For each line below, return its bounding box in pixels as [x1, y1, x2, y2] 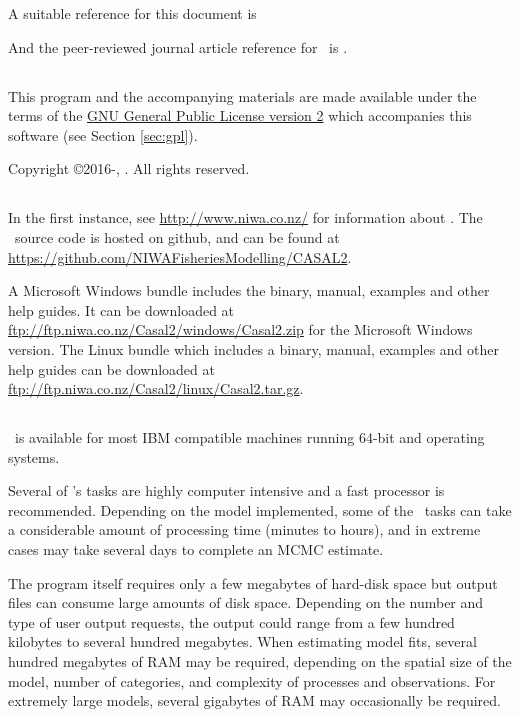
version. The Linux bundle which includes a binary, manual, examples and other [8, 338, 499, 359]
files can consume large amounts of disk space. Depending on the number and [8, 592, 484, 613]
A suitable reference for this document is [8, 3, 257, 23]
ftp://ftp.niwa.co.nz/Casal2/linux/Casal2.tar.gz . [8, 378, 304, 399]
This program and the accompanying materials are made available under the [8, 85, 477, 106]
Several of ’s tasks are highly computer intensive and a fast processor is [8, 480, 445, 501]
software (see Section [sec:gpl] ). [8, 124, 198, 145]
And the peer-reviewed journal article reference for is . [8, 36, 348, 57]
